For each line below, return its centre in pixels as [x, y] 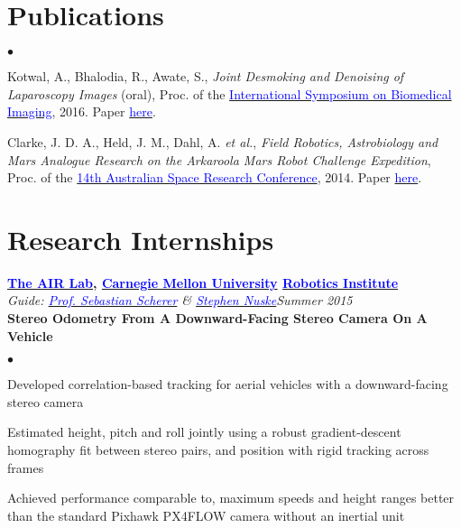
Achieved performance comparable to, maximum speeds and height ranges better [231, 498]
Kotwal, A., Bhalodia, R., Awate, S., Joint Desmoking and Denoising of [206, 76]
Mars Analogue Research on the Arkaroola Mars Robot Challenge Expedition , [219, 159]
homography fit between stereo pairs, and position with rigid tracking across [218, 449]
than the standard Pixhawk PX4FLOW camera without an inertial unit [206, 515]
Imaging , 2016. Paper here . [82, 111]
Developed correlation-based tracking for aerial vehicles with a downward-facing [228, 384]
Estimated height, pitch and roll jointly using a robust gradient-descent [204, 432]
